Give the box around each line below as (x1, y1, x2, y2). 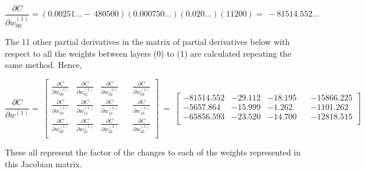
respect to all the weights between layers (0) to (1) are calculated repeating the (5, 47, 291, 59)
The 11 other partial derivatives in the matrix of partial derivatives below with (5, 35, 290, 48)
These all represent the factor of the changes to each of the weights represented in (5, 146, 301, 158)
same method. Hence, (5, 59, 82, 71)
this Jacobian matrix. (5, 157, 82, 170)
